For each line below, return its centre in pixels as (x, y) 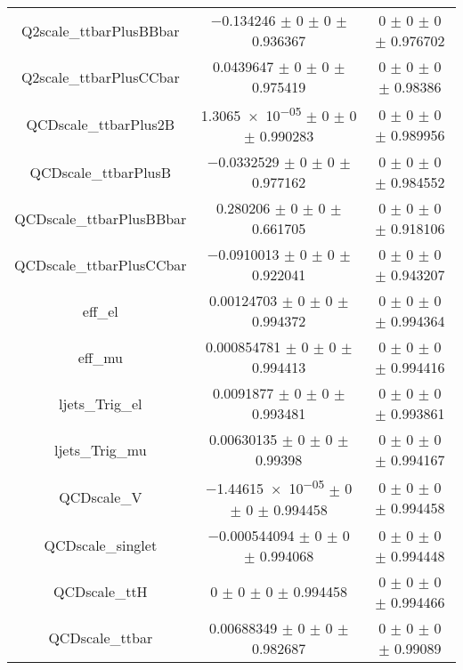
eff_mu (100, 357)
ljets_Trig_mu (100, 449)
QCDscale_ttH (100, 592)
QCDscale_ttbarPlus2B (101, 125)
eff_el (100, 311)
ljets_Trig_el (101, 403)
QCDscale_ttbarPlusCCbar (101, 264)
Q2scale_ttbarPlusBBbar (101, 30)
